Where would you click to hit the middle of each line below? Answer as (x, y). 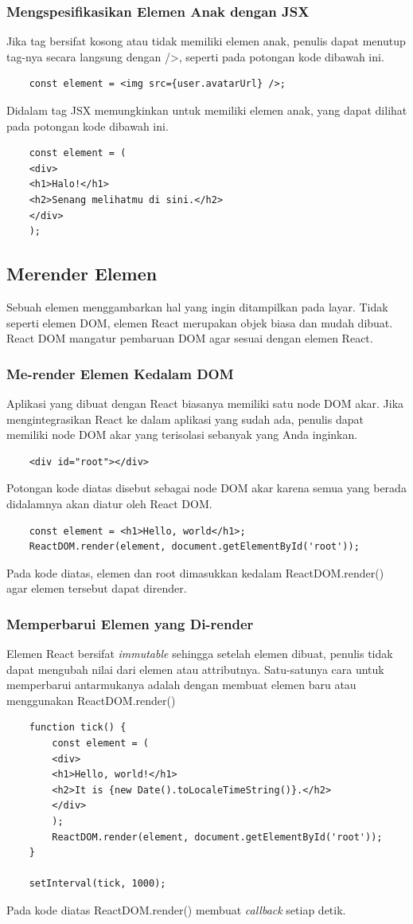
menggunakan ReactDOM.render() (91, 700)
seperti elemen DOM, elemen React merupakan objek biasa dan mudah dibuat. (200, 322)
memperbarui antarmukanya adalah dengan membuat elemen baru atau (181, 685)
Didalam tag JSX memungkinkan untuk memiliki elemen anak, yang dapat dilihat (207, 110)
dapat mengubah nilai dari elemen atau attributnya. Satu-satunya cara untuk (195, 669)
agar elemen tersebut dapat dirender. (97, 588)
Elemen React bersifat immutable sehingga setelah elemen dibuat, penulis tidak (200, 654)
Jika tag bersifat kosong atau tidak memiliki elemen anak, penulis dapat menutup (206, 41)
